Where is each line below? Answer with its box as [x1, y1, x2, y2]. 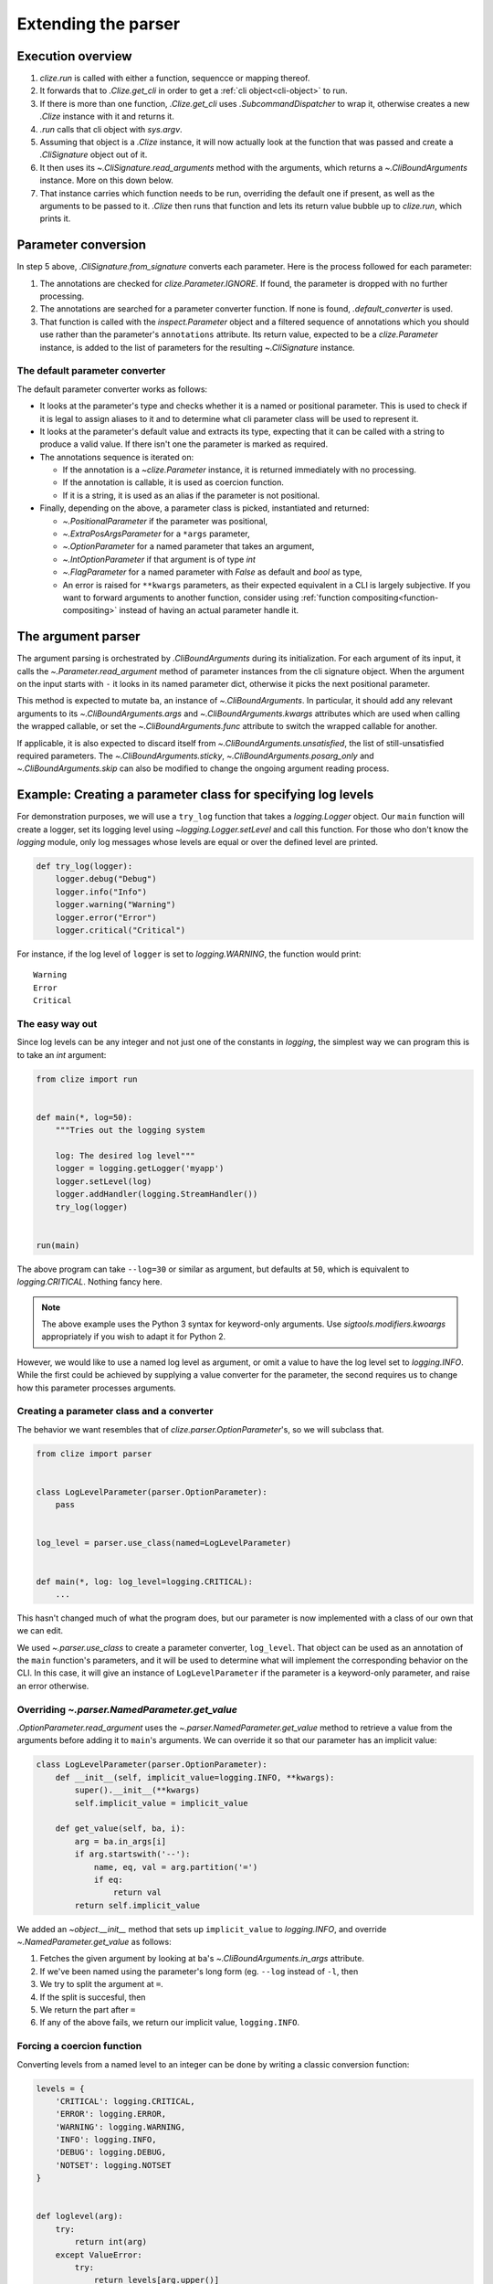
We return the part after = [39, 2004, 136, 2015]
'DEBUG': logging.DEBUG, [55, 2147, 167, 2158]
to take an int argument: [16, 1049, 107, 1060]
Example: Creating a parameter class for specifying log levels [16, 787, 374, 803]
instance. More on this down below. [39, 174, 173, 186]
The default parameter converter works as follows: [16, 384, 208, 395]
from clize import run [36, 1073, 138, 1084]
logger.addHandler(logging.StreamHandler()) [55, 1189, 258, 1200]
